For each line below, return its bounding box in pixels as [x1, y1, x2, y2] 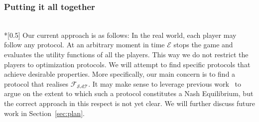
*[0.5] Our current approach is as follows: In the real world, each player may [4, 29, 237, 40]
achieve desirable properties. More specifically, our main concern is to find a [4, 69, 236, 79]
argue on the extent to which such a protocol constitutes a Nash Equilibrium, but [4, 88, 254, 99]
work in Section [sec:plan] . [4, 108, 85, 118]
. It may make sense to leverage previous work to [88, 78, 241, 89]
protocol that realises [4, 78, 68, 89]
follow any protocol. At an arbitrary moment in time [4, 39, 165, 50]
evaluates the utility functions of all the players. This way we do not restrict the [4, 49, 249, 59]
